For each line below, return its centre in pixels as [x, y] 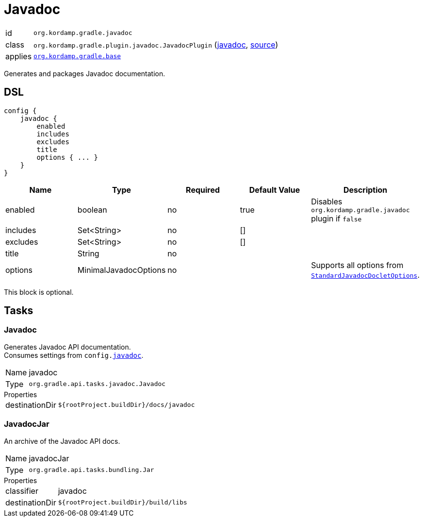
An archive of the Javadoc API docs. [62, 441]
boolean [92, 210]
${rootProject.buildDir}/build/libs [122, 503]
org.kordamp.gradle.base [77, 56]
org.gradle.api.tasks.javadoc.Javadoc [97, 384]
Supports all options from [357, 265]
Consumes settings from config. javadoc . [74, 355]
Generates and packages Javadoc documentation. [85, 73]
